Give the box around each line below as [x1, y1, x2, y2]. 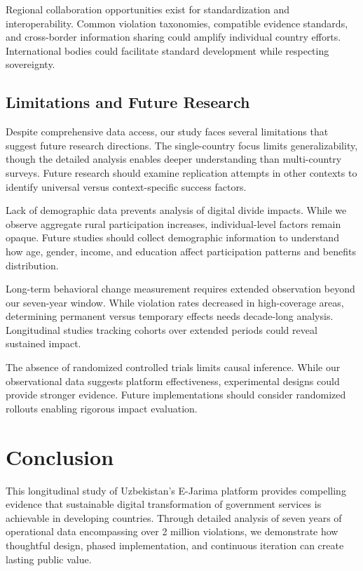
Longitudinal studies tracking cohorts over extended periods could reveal [6, 322, 317, 337]
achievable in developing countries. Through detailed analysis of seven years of [6, 510, 342, 525]
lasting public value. [6, 551, 92, 566]
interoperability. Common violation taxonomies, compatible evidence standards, [6, 15, 348, 30]
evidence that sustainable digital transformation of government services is [6, 497, 322, 511]
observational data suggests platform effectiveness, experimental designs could [6, 373, 340, 388]
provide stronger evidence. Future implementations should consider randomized [6, 387, 346, 402]
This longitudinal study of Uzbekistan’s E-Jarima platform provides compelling [6, 483, 346, 497]
